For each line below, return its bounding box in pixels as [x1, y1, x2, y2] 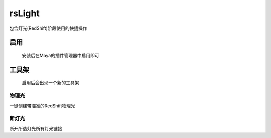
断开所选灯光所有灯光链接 [9, 125, 62, 131]
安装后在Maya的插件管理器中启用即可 [22, 52, 99, 58]
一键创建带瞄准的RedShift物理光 [9, 103, 75, 109]
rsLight [9, 8, 40, 19]
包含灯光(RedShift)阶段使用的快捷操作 [9, 25, 87, 31]
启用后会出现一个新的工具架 [22, 80, 79, 86]
